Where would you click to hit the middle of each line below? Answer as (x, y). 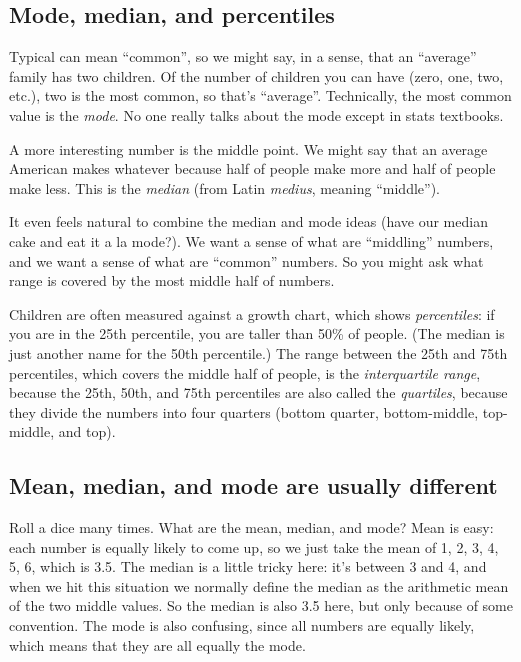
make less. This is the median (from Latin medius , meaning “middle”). (224, 187)
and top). (87, 431)
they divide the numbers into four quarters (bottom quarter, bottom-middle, (244, 411)
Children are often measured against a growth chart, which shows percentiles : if (252, 313)
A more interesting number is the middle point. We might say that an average (248, 148)
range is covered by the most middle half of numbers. (172, 280)
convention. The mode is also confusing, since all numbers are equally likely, (242, 625)
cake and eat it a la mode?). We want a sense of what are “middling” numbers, (251, 240)
